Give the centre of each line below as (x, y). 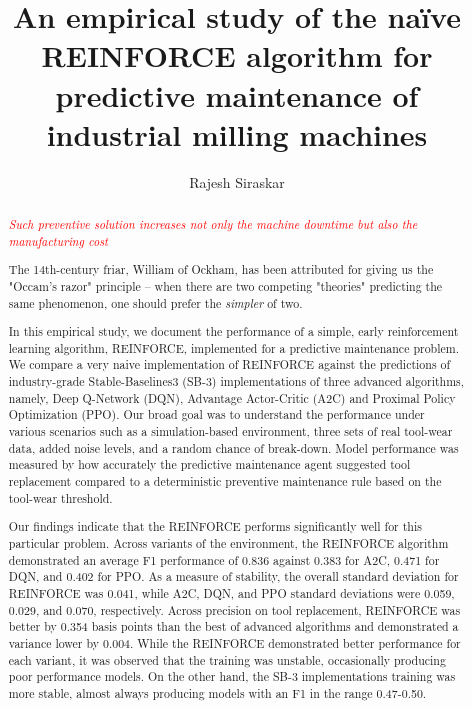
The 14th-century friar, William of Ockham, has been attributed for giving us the (221, 269)
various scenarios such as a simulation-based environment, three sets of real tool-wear (230, 431)
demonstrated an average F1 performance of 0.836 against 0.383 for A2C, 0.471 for (224, 559)
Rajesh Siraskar (237, 181)
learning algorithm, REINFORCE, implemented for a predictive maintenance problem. (234, 347)
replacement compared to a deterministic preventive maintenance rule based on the (225, 481)
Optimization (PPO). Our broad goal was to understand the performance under (216, 414)
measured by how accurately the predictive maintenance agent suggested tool (209, 464)
